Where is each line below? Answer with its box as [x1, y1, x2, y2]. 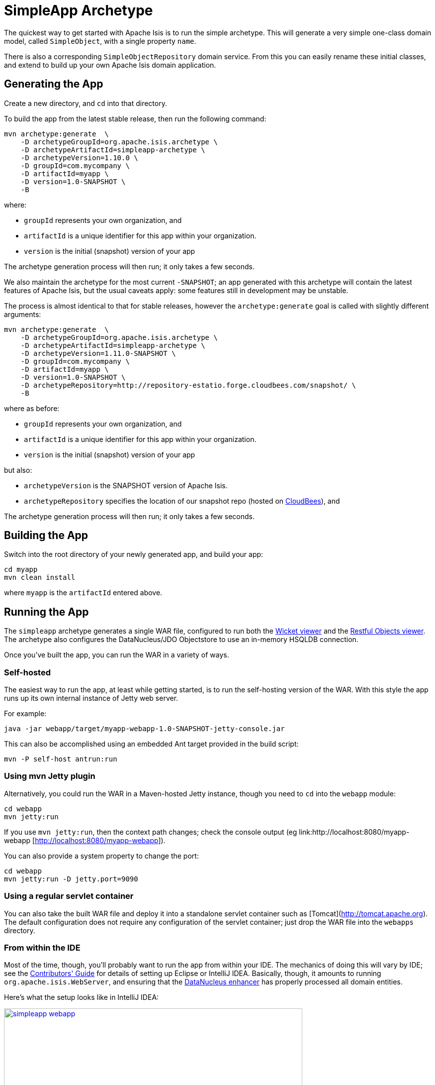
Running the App [4, 605, 89, 618]
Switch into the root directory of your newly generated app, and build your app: [4, 550, 263, 559]
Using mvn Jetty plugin [4, 771, 95, 781]
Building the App [4, 529, 88, 542]
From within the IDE [4, 942, 81, 953]
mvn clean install [4, 573, 76, 582]
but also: [4, 465, 32, 474]
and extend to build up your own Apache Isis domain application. [4, 60, 216, 69]
